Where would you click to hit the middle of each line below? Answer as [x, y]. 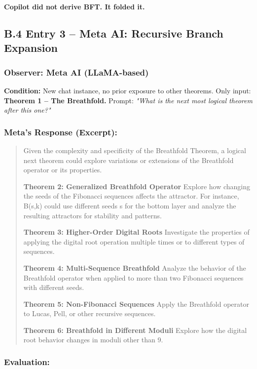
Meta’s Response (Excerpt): [61, 132]
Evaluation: [27, 362]
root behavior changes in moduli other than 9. [93, 340]
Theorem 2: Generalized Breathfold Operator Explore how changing [137, 186]
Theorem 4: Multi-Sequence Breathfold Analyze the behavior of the [135, 267]
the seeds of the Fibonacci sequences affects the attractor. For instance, [131, 196]
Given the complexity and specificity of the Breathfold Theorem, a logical [135, 150]
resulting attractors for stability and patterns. [92, 215]
